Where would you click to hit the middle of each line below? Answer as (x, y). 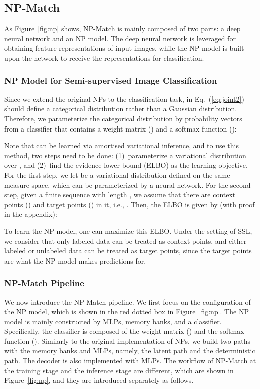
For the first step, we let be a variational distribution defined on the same (117, 174)
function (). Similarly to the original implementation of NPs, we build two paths (127, 341)
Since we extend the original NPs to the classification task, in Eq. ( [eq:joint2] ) (124, 99)
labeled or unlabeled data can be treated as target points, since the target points (128, 251)
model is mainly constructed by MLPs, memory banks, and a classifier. (113, 321)
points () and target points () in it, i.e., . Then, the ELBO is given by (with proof (129, 204)
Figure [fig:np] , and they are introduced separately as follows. (99, 380)
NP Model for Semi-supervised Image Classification (111, 80)
